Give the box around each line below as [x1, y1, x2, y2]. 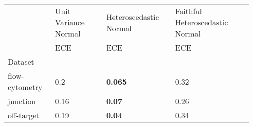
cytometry [8, 81, 43, 92]
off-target [8, 109, 39, 121]
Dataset [8, 56, 35, 67]
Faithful [175, 5, 202, 17]
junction [8, 95, 36, 107]
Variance [55, 17, 85, 28]
